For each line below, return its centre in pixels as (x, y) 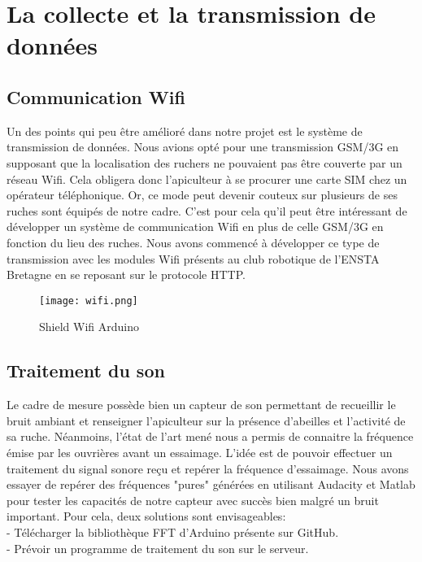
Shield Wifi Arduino (89, 327)
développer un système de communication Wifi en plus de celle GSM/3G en (195, 227)
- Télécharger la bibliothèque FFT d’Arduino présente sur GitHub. (173, 532)
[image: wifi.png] (89, 301)
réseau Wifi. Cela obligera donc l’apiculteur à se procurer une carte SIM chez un (207, 179)
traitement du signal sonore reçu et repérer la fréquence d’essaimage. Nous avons (208, 468)
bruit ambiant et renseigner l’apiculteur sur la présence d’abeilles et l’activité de (206, 420)
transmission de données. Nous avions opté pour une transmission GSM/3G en (203, 147)
